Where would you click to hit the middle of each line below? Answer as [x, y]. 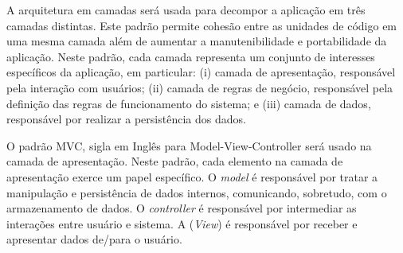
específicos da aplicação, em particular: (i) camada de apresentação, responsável [201, 72]
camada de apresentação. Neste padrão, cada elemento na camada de [175, 161]
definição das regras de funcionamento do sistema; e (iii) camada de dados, [189, 103]
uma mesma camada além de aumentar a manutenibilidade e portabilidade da [197, 41]
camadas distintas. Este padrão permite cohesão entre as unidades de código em [202, 25]
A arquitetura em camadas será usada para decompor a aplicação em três [186, 10]
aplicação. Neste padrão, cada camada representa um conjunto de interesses [191, 56]
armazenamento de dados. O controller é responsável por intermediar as [182, 208]
